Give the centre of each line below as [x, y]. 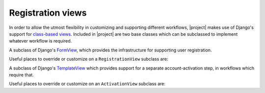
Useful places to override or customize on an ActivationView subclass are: [87, 84]
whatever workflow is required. [40, 41]
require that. [21, 75]
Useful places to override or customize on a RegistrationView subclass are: [89, 59]
